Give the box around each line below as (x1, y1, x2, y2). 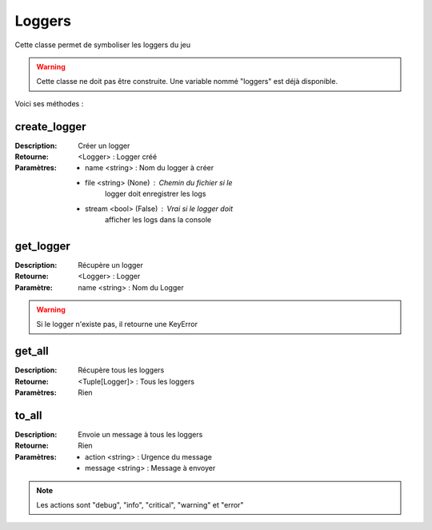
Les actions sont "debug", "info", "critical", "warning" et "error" (36, 500, 244, 509)
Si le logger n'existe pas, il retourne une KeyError (36, 320, 198, 329)
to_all (14, 408, 42, 422)
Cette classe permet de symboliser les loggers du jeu (14, 40, 191, 50)
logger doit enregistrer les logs (105, 189, 206, 199)
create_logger (14, 120, 87, 133)
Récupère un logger (78, 260, 143, 269)
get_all (14, 345, 50, 358)
